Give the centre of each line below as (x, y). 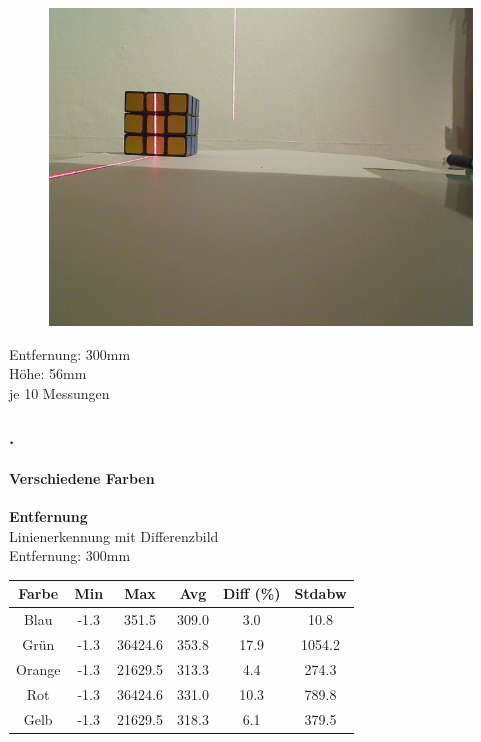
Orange (38, 668)
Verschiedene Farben (82, 477)
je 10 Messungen (59, 392)
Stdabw (320, 593)
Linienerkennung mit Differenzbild (114, 535)
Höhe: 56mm (48, 373)
